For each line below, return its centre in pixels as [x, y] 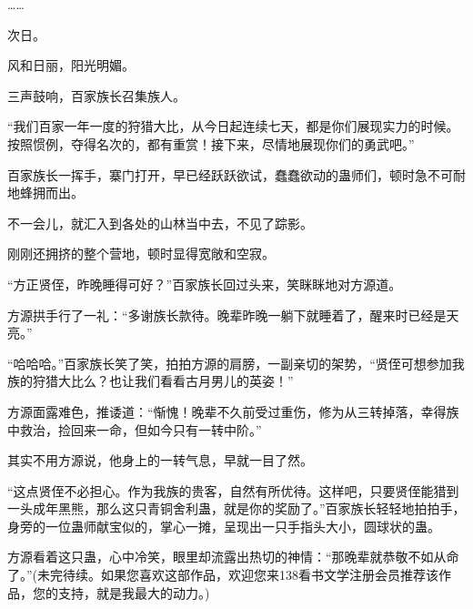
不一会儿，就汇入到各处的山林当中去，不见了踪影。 [160, 223]
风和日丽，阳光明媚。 [71, 65]
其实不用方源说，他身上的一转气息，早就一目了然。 [160, 460]
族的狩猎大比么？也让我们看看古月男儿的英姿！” [151, 381]
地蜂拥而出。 [45, 193]
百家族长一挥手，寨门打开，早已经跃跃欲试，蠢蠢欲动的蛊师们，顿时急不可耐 [236, 174]
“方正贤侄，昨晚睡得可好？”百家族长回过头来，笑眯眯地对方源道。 [205, 284]
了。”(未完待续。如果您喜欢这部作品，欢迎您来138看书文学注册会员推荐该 [223, 575]
